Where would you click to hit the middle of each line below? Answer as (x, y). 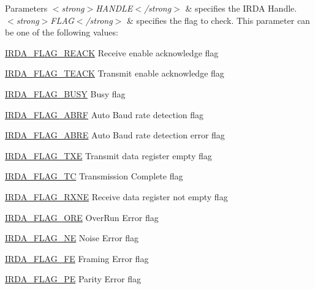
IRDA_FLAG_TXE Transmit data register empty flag (108, 155)
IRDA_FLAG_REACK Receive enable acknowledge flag (112, 52)
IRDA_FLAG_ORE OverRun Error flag (82, 217)
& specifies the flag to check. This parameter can (218, 20)
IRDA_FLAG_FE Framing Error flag (77, 258)
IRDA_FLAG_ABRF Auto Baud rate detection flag (104, 114)
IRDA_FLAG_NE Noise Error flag (72, 238)
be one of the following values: (62, 32)
